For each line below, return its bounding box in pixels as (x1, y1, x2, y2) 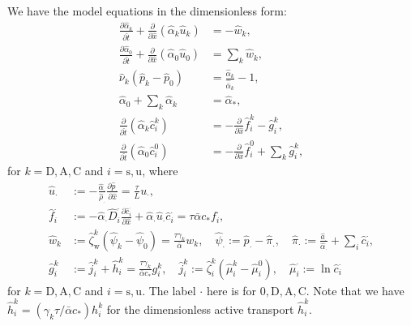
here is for (206, 281, 257, 298)
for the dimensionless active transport (106, 300, 294, 317)
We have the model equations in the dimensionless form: (7, 2, 287, 19)
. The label (142, 281, 196, 298)
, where (142, 162, 178, 179)
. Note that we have (306, 281, 405, 298)
